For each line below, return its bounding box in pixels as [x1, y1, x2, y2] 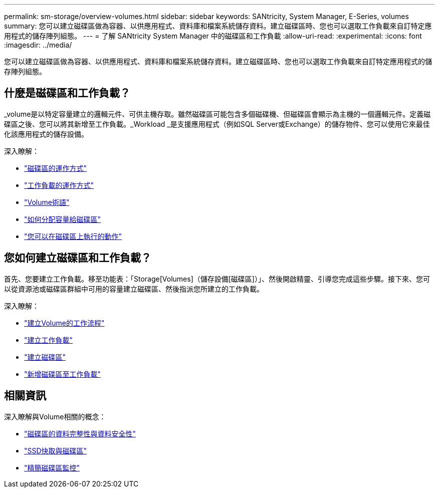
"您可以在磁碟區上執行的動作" [24, 231, 122, 240]
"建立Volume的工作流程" [24, 318, 105, 327]
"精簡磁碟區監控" [24, 463, 80, 472]
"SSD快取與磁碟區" [24, 446, 87, 455]
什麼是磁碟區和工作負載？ [4, 87, 130, 100]
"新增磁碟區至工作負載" [24, 369, 101, 378]
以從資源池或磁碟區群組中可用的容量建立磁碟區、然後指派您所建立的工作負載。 [4, 284, 264, 293]
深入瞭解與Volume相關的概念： [4, 412, 106, 421]
